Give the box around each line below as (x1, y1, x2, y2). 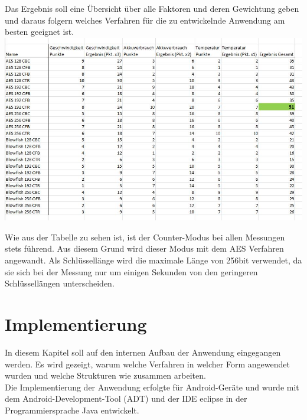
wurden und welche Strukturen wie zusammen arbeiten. (5, 369, 206, 382)
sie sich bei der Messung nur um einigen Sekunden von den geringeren (5, 265, 258, 278)
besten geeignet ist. (5, 25, 74, 38)
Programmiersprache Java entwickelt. (5, 403, 139, 416)
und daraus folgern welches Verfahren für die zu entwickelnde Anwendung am (5, 14, 285, 26)
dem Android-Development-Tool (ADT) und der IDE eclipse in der (5, 392, 247, 405)
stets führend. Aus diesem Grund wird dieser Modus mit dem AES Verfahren (5, 242, 284, 255)
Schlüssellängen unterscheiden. (5, 277, 115, 289)
